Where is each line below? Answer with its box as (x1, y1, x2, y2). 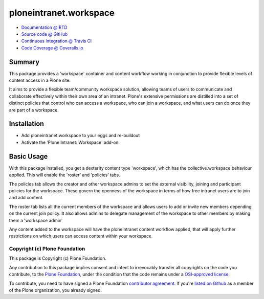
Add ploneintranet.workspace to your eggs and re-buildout (21, 133, 140, 138)
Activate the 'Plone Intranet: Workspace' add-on (21, 139, 119, 145)
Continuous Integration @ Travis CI (21, 38, 92, 44)
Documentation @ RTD (21, 24, 68, 30)
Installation (9, 120, 44, 128)
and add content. (9, 195, 44, 201)
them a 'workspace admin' (9, 217, 63, 223)
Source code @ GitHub (21, 31, 68, 37)
